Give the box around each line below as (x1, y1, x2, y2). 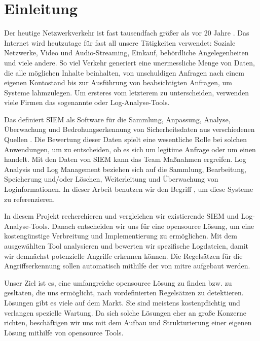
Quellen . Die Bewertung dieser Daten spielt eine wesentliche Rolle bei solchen (4, 134, 247, 145)
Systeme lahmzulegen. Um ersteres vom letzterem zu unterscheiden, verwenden (4, 87, 249, 97)
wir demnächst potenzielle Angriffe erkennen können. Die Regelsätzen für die (4, 250, 243, 261)
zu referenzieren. (4, 193, 55, 204)
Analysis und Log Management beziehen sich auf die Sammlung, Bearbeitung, (4, 163, 246, 174)
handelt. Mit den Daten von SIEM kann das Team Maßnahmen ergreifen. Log (4, 154, 246, 164)
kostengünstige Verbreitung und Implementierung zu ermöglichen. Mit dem (4, 230, 237, 241)
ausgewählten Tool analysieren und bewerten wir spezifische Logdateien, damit (4, 241, 249, 251)
